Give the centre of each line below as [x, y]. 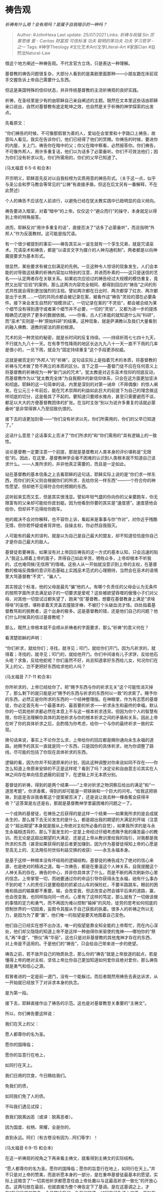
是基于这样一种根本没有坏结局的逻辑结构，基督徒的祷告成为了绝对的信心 [77, 860]
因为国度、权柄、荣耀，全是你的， [39, 1127]
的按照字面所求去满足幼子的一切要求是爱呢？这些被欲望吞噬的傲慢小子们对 [79, 593]
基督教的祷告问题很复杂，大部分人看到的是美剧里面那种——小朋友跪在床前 [79, 73]
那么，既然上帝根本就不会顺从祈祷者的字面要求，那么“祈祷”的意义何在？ [77, 627]
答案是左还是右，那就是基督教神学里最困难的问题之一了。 [77, 803]
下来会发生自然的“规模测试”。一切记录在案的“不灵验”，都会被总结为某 [87, 302]
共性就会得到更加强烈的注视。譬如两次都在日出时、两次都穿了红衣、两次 [81, 290]
